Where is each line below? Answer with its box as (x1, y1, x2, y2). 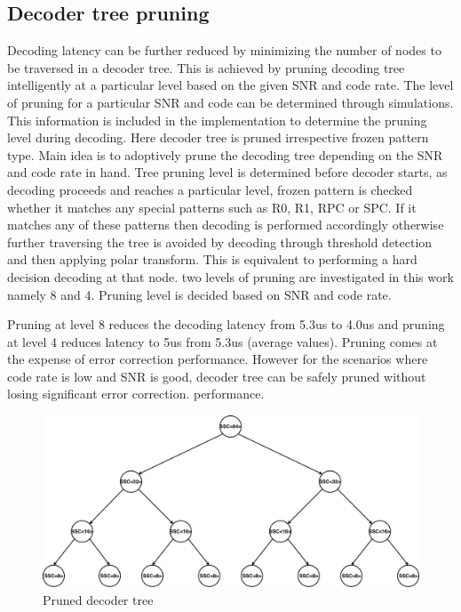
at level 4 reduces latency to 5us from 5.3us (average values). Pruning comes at (7, 332, 438, 350)
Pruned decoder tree (43, 590, 154, 608)
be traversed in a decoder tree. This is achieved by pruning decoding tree (7, 58, 405, 76)
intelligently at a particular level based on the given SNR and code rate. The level (7, 76, 454, 94)
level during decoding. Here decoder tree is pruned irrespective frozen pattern (7, 128, 429, 147)
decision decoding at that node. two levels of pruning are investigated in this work (7, 267, 454, 286)
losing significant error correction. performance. (7, 384, 265, 403)
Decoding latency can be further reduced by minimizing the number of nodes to (7, 41, 441, 60)
